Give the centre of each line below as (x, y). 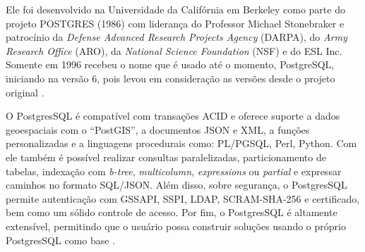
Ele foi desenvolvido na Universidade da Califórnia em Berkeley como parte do (175, 9)
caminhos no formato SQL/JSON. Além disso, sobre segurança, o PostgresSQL (176, 185)
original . (25, 92)
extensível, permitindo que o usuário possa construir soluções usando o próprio (176, 226)
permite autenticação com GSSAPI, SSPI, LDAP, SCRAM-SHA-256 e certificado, (183, 198)
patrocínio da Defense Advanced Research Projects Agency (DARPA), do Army (176, 37)
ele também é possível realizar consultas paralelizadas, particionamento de (166, 157)
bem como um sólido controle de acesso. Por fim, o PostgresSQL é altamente (172, 212)
